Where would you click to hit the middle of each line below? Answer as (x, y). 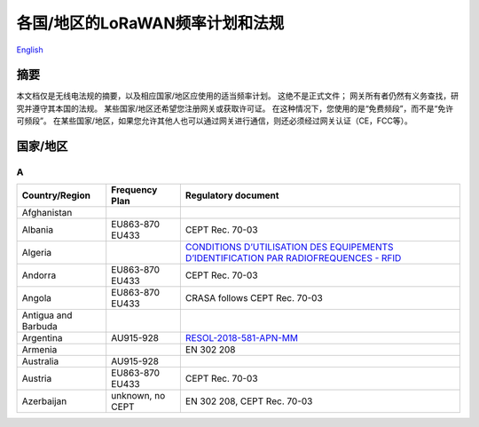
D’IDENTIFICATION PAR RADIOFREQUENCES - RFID (293, 258)
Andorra (39, 275)
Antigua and (47, 315)
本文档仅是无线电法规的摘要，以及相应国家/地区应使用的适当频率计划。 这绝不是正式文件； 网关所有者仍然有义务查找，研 (237, 96)
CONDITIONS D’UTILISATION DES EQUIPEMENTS (289, 247)
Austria (37, 379)
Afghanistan (47, 213)
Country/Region (56, 195)
